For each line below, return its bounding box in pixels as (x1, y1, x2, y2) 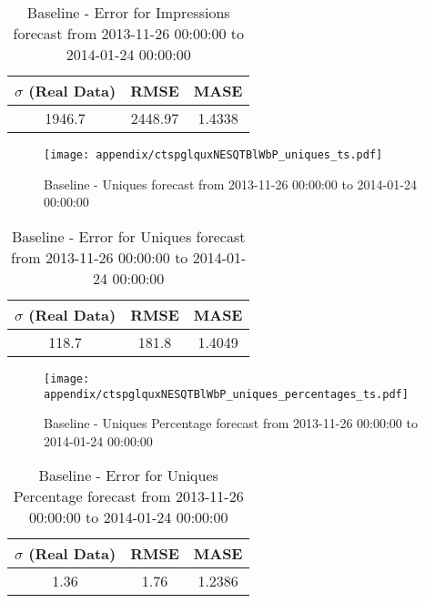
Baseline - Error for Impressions (26, 2, 230, 23)
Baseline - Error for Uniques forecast (11, 225, 246, 247)
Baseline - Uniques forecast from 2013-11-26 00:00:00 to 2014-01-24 (44, 174, 417, 193)
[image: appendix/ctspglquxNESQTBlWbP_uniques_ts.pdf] (44, 148, 383, 161)
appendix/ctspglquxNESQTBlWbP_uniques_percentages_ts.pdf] (44, 387, 409, 401)
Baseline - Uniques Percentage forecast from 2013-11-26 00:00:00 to (44, 414, 418, 433)
